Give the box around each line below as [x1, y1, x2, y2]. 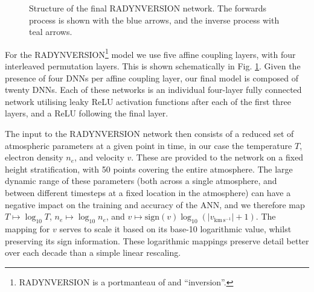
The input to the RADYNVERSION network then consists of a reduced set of [5, 127, 294, 139]
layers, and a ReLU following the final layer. [5, 107, 168, 119]
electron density [5, 151, 63, 163]
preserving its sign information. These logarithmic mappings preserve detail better [5, 234, 309, 247]
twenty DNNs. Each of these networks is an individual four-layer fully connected [5, 83, 302, 96]
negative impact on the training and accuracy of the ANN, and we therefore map [5, 198, 305, 211]
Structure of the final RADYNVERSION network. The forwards [29, 2, 267, 14]
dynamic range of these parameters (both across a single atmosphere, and [5, 174, 277, 187]
